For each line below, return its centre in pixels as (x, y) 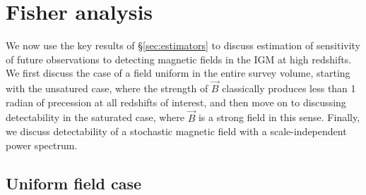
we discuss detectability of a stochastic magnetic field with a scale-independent (176, 131)
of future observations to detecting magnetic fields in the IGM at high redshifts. (179, 59)
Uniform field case (73, 183)
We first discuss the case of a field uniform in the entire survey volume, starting (178, 73)
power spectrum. (42, 145)
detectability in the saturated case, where (95, 117)
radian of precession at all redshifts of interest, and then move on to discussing (176, 102)
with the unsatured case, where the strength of (107, 88)
